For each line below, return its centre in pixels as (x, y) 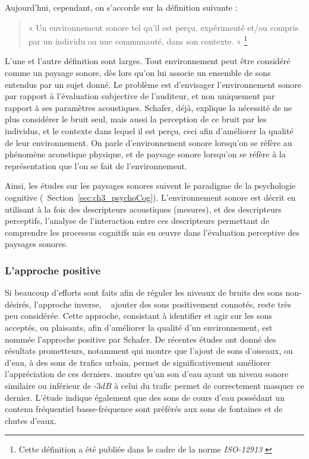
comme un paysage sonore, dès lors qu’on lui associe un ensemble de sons (138, 73)
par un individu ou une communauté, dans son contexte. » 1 (138, 40)
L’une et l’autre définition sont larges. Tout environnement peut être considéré (148, 61)
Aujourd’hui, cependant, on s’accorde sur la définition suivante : (121, 7)
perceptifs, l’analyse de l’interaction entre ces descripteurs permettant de (137, 221)
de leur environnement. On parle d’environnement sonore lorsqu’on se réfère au (149, 142)
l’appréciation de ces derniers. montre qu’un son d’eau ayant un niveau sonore (147, 374)
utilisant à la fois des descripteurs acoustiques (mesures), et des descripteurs (143, 209)
